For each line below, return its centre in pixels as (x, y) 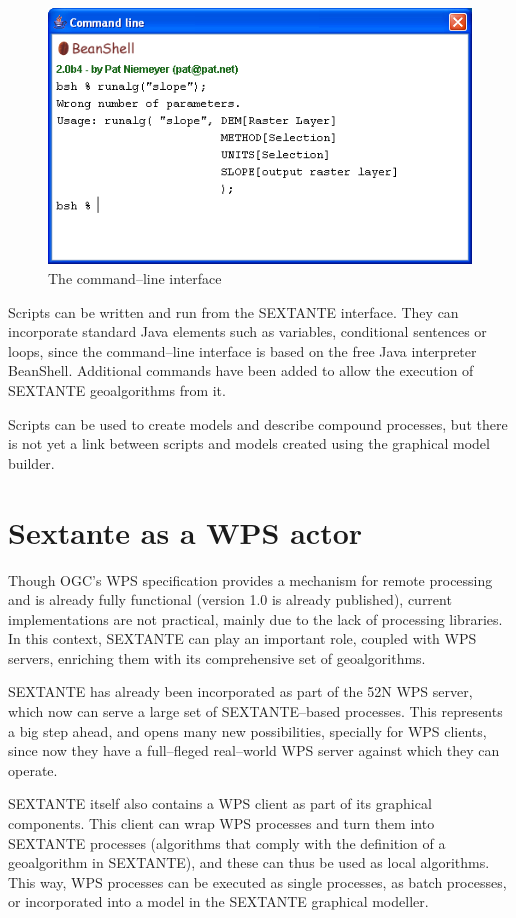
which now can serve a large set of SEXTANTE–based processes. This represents (255, 711)
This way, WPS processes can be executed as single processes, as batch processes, (257, 881)
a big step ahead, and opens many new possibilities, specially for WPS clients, (247, 730)
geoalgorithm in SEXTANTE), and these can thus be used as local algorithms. (249, 862)
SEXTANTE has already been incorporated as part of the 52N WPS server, (240, 691)
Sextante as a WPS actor (185, 531)
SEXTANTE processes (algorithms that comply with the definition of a (227, 842)
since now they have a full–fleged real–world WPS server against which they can (254, 750)
